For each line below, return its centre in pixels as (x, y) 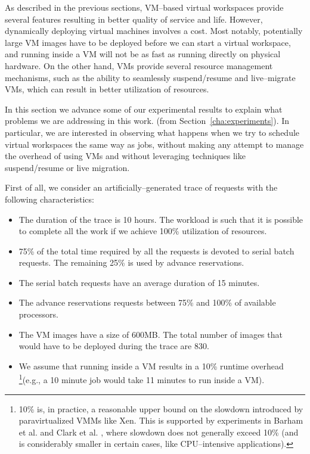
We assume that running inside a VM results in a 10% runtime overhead (151, 366)
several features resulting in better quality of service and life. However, (134, 19)
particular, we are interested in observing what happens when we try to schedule (152, 132)
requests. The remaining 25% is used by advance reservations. (131, 262)
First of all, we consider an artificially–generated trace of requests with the (141, 187)
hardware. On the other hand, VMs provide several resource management (139, 65)
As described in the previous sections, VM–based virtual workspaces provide (144, 7)
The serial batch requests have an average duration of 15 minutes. (139, 282)
